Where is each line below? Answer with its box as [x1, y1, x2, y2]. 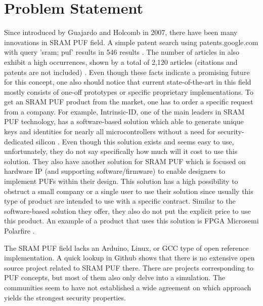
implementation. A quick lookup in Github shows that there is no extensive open [4, 252, 255, 263]
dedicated [4, 136, 34, 146]
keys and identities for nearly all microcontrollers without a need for [4, 126, 215, 137]
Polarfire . [4, 225, 35, 236]
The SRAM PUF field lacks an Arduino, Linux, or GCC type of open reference [4, 242, 249, 253]
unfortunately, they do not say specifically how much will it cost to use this [4, 146, 238, 157]
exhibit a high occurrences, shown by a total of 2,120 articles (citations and [4, 56, 238, 67]
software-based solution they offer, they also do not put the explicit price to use [4, 205, 251, 216]
